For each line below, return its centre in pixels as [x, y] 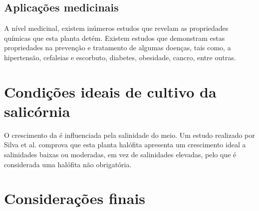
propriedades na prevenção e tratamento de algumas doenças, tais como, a [118, 48]
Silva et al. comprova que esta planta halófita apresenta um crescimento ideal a [125, 145]
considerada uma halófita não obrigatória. [68, 164]
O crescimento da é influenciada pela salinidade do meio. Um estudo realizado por [129, 135]
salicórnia [37, 111]
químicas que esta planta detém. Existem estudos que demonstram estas [115, 38]
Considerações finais [75, 198]
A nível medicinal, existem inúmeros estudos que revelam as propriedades [116, 28]
